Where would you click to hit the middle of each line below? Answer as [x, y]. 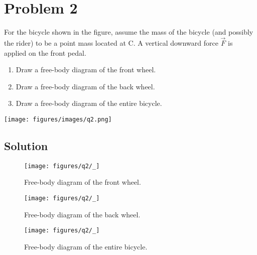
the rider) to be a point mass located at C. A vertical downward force [111, 42]
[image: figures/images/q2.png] [58, 119]
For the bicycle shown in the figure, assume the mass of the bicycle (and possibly [129, 32]
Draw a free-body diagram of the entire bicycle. [89, 103]
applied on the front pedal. [45, 52]
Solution [26, 145]
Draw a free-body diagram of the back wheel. [85, 86]
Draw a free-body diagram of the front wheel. [86, 70]
